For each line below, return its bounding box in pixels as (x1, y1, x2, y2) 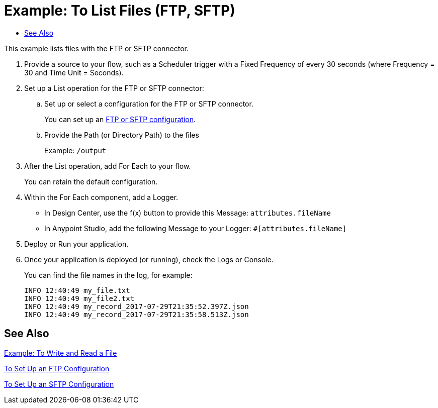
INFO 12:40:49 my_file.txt (24, 286, 130, 294)
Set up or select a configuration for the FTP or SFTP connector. (44, 99, 253, 108)
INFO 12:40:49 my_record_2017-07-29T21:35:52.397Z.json (24, 302, 249, 311)
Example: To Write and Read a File (4, 348, 117, 357)
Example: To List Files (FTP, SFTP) (4, 2, 235, 19)
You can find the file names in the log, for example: (24, 270, 193, 279)
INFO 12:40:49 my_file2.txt (24, 294, 135, 302)
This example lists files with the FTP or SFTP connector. (4, 44, 189, 53)
